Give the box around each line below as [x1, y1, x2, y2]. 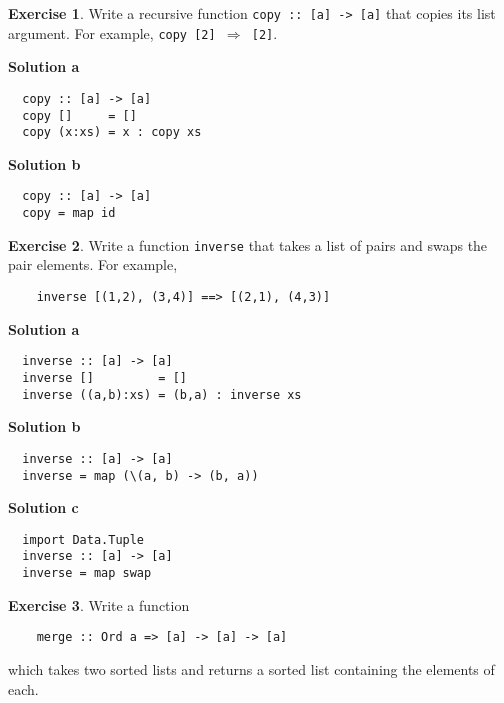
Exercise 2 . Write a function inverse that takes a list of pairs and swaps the [8, 234, 488, 255]
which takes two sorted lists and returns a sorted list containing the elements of [8, 658, 495, 679]
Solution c [8, 497, 79, 518]
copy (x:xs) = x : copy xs [22, 125, 202, 140]
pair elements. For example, [8, 254, 178, 275]
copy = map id [22, 206, 116, 221]
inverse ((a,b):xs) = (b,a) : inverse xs [22, 387, 302, 402]
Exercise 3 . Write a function [8, 594, 190, 615]
